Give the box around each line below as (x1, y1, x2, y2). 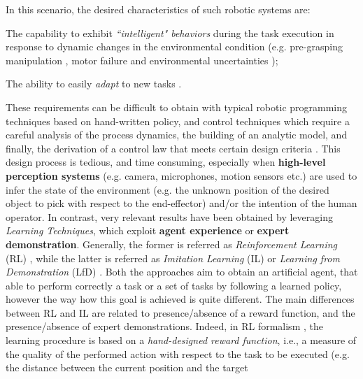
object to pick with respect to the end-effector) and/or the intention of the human (6, 196, 357, 210)
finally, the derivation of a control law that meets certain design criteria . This (6, 141, 341, 155)
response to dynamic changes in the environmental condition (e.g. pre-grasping (6, 39, 343, 54)
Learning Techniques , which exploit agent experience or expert (6, 223, 290, 238)
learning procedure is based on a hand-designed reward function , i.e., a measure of (6, 333, 357, 348)
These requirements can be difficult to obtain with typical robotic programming (6, 99, 348, 114)
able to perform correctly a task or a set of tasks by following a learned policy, (6, 278, 342, 292)
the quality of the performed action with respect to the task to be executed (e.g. (6, 346, 350, 361)
